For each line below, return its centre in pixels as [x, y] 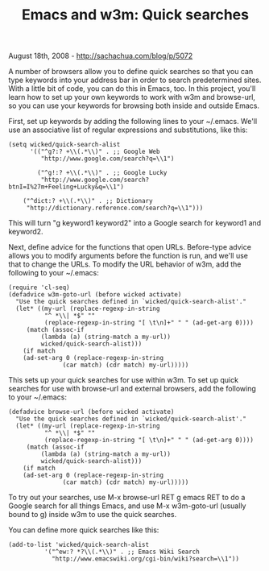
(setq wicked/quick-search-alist [64, 145]
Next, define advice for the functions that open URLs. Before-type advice [130, 247]
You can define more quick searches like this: [84, 530]
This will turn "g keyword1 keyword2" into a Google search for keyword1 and [135, 223]
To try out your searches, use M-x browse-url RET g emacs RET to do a [127, 498]
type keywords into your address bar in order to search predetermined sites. [135, 80]
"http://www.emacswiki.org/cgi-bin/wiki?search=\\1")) [145, 559]
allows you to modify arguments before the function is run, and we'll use [128, 256]
